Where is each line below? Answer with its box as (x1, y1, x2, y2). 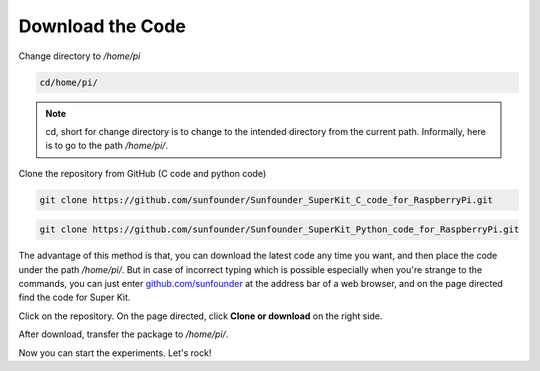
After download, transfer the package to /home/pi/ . (18, 328, 229, 340)
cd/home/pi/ (39, 76, 99, 88)
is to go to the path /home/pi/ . (45, 140, 169, 152)
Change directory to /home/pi (18, 50, 141, 62)
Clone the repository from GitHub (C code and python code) (18, 167, 267, 179)
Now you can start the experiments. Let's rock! (18, 346, 212, 359)
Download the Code (18, 15, 187, 37)
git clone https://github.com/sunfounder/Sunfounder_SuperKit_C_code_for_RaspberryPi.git (39, 194, 494, 205)
